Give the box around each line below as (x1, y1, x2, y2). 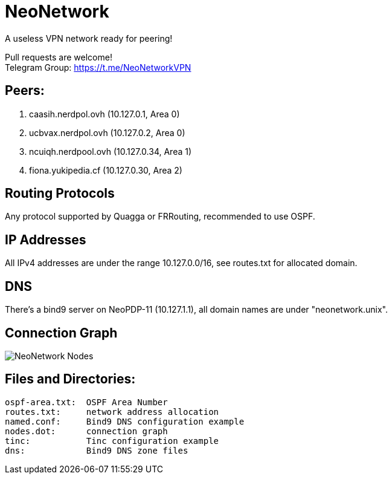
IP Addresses (5, 232, 86, 247)
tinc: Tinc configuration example (5, 435, 219, 446)
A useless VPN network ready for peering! (5, 33, 173, 44)
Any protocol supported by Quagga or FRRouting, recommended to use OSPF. (5, 211, 315, 222)
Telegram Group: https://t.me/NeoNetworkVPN (5, 62, 191, 73)
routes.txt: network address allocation (5, 406, 219, 417)
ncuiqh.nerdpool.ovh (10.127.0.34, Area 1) (29, 146, 192, 157)
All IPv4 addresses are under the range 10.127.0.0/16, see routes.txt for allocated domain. (5, 258, 358, 269)
